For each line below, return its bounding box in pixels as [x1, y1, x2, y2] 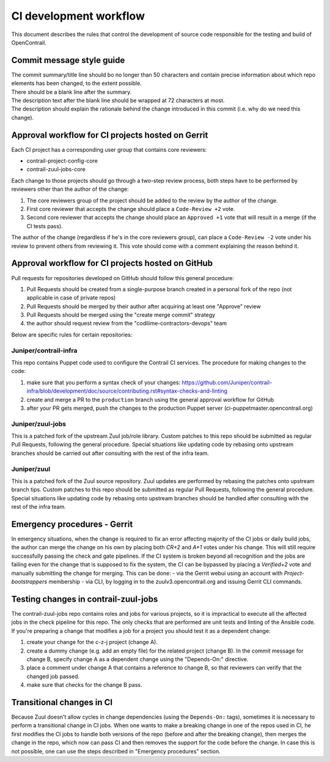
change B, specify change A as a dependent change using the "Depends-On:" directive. [26, 655, 249, 663]
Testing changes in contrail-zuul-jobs [11, 594, 158, 604]
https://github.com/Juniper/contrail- [181, 379, 273, 386]
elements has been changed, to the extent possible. [11, 80, 142, 87]
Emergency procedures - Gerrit [11, 519, 133, 529]
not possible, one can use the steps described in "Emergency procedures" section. [11, 747, 221, 755]
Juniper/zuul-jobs [11, 420, 67, 428]
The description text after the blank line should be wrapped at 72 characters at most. [11, 97, 226, 104]
